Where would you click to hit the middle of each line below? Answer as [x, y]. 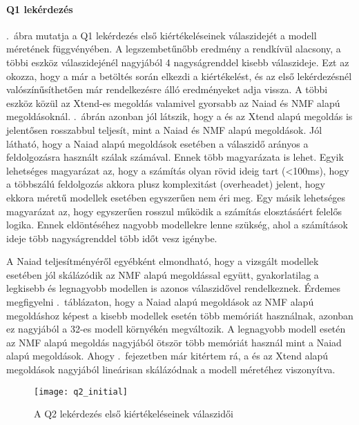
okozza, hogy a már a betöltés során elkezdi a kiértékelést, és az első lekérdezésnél [179, 76]
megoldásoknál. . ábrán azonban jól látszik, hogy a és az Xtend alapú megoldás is [179, 116]
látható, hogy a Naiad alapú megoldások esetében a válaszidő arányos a [157, 143]
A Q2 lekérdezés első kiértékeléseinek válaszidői [134, 414]
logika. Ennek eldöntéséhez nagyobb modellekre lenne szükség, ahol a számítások [177, 225]
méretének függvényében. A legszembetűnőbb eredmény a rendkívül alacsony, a [174, 49]
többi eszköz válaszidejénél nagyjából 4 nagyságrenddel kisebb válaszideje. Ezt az [178, 62]
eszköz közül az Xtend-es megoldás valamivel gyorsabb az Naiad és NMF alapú [173, 102]
